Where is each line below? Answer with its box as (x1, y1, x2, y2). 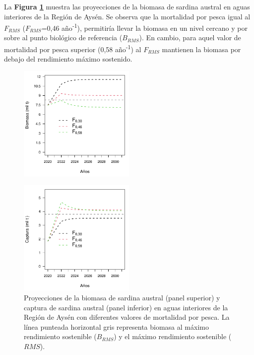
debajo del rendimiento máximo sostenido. (4, 54, 132, 64)
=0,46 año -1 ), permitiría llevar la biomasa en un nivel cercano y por (41, 21, 248, 33)
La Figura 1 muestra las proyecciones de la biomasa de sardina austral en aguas (4, 1, 250, 11)
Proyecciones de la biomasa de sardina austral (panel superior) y (24, 292, 220, 303)
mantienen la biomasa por (162, 44, 241, 54)
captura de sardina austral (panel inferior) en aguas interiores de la (24, 302, 228, 312)
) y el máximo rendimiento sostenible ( (114, 331, 232, 342)
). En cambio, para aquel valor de (139, 32, 241, 43)
